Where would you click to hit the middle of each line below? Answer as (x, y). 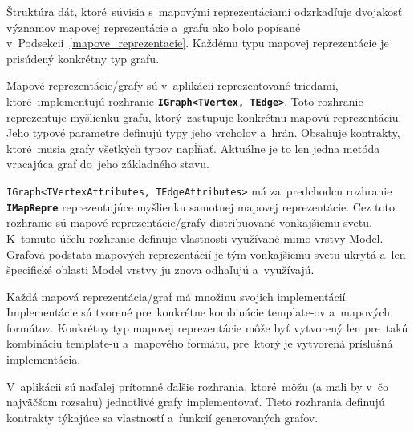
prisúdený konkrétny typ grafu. (83, 58)
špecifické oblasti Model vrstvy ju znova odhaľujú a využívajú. (160, 270)
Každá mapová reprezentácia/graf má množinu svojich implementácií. (178, 296)
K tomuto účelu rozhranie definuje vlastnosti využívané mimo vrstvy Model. (195, 238)
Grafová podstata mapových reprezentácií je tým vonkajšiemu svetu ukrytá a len (206, 254)
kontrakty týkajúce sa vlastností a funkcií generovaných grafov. (162, 417)
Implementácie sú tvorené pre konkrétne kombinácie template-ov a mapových (199, 312)
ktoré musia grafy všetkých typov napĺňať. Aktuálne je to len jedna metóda (193, 148)
